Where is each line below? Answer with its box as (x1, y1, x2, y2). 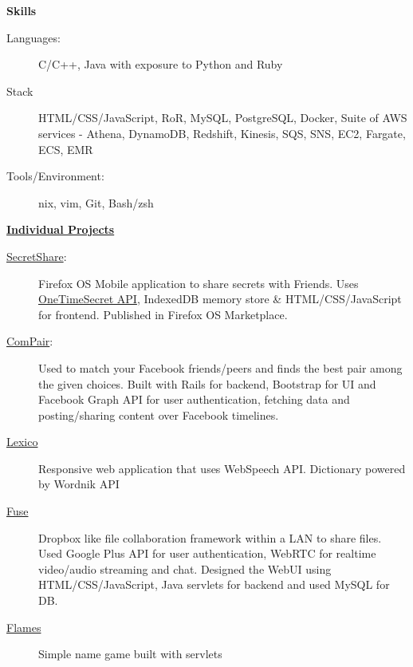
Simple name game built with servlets (38, 645, 222, 662)
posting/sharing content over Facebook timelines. (38, 406, 279, 423)
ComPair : (6, 333, 53, 349)
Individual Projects (6, 221, 115, 238)
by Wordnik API (38, 476, 120, 492)
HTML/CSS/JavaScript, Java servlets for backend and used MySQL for (38, 576, 390, 593)
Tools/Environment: (6, 168, 104, 184)
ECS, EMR (38, 140, 93, 157)
